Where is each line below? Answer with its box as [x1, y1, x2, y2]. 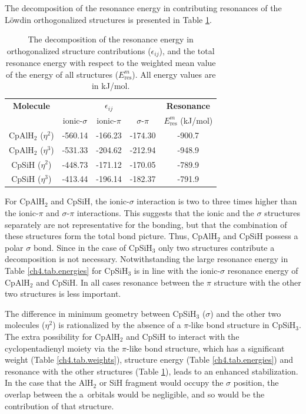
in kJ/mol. [91, 80, 130, 92]
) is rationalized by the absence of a [52, 319, 181, 331]
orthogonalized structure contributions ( [6, 44, 151, 57]
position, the [233, 376, 279, 389]
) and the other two [210, 307, 281, 319]
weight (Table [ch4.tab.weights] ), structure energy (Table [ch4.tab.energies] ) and [5, 353, 294, 366]
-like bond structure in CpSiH [188, 319, 296, 331]
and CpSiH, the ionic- [51, 195, 129, 207]
